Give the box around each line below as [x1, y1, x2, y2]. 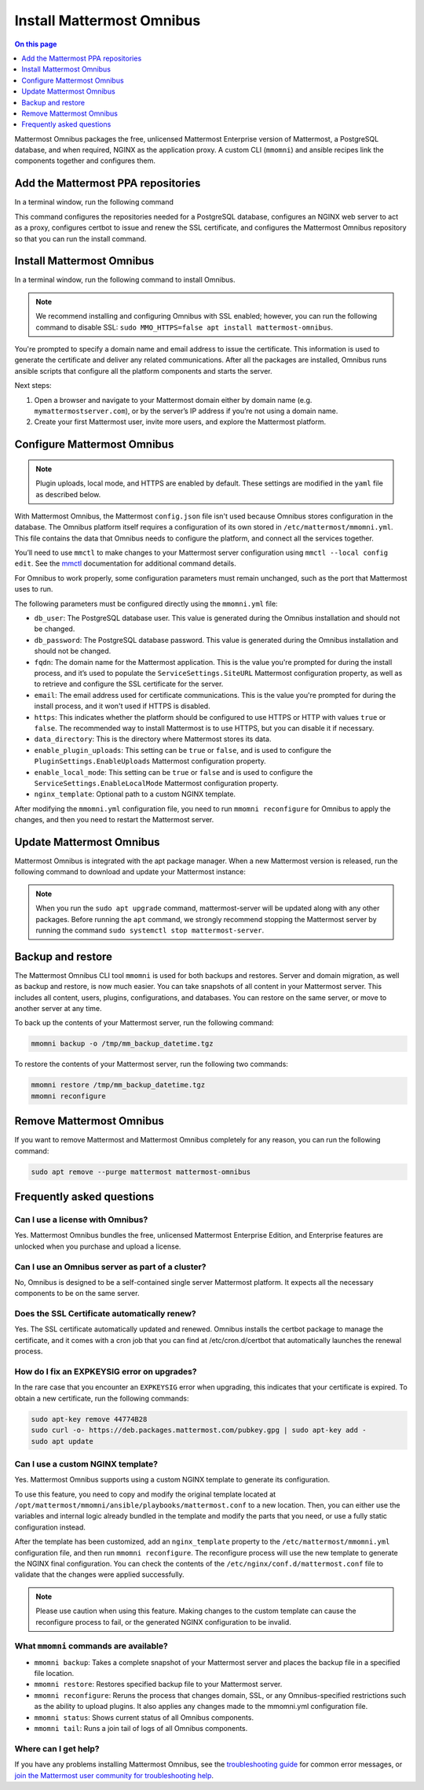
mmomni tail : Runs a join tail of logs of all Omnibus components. [34, 1724, 248, 1733]
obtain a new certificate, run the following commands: [14, 1393, 189, 1403]
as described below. [35, 489, 101, 499]
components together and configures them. [14, 156, 156, 165]
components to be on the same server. [14, 1289, 140, 1298]
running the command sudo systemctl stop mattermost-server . [35, 925, 265, 935]
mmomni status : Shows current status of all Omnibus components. [34, 1712, 254, 1722]
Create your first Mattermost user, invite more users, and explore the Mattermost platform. [34, 417, 327, 426]
